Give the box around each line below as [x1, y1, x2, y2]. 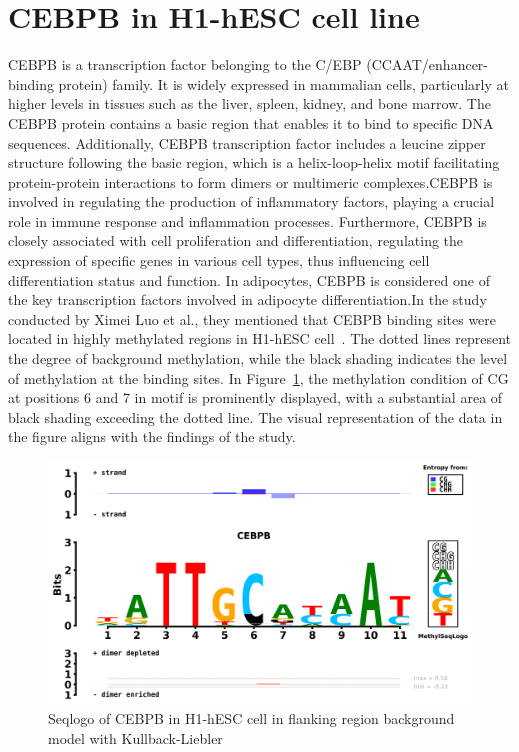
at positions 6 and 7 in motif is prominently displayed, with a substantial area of [8, 387, 503, 408]
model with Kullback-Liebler [48, 728, 223, 749]
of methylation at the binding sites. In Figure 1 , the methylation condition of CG [8, 367, 509, 388]
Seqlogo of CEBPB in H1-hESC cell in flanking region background [48, 708, 455, 729]
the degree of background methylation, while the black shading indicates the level [8, 348, 508, 369]
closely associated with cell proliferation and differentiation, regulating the [8, 230, 464, 251]
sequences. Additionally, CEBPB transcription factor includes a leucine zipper [8, 132, 486, 153]
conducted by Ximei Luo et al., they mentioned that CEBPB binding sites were [8, 308, 497, 329]
